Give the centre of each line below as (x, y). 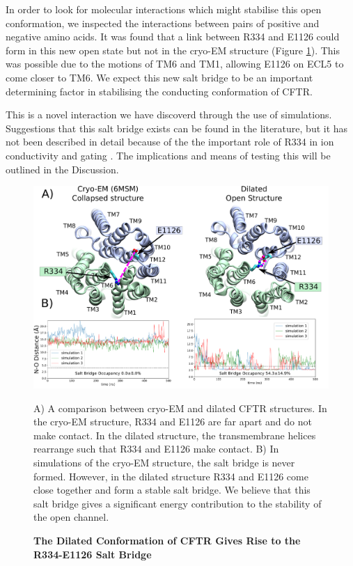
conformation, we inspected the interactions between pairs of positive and (163, 23)
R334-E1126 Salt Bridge (93, 554)
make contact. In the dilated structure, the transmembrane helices (175, 435)
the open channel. (71, 517)
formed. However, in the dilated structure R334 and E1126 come (171, 476)
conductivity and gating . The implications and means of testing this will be (168, 155)
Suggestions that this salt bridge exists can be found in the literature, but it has (177, 128)
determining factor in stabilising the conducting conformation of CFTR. (159, 91)
